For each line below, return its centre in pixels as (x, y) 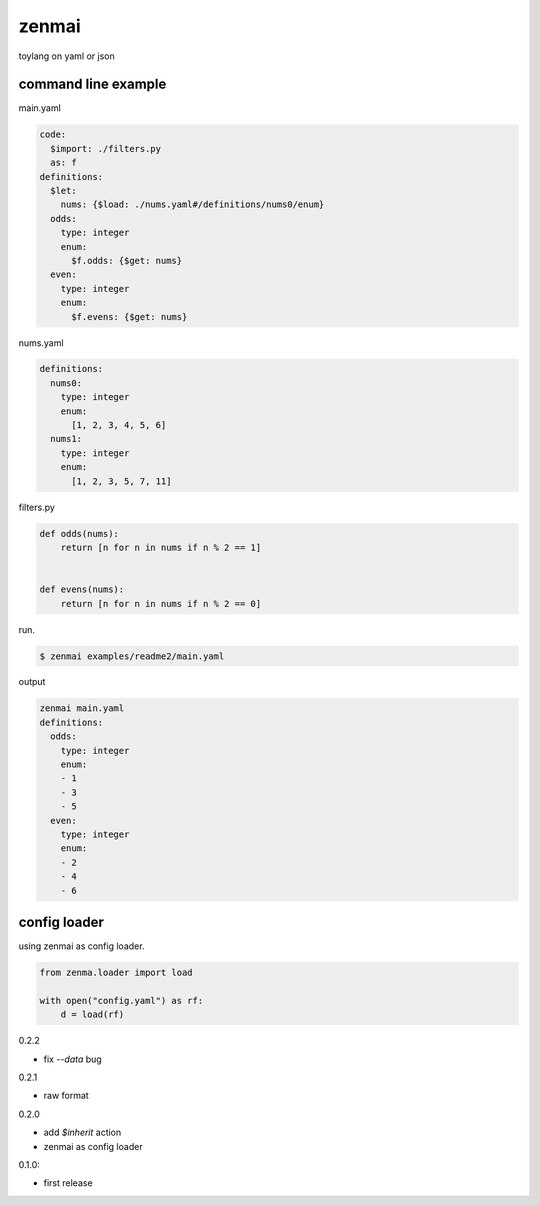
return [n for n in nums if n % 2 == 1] (161, 547)
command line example (92, 84)
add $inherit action (82, 1132)
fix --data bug (72, 1059)
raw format (66, 1096)
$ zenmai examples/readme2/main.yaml (132, 656)
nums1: (66, 439)
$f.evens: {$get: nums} (129, 316)
